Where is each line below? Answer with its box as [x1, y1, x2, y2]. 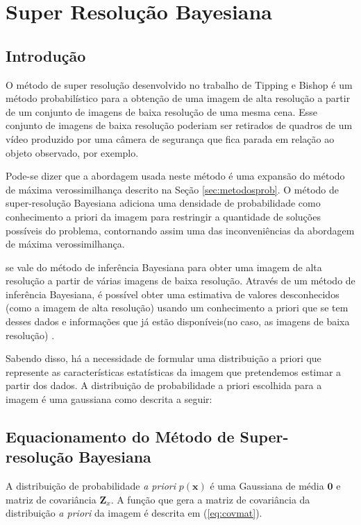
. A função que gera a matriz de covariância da [110, 492, 310, 506]
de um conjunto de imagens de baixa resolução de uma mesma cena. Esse [6, 104, 317, 119]
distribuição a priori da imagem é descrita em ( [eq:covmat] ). [6, 506, 262, 520]
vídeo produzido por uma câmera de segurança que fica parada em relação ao [6, 131, 335, 146]
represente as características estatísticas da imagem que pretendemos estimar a [6, 364, 342, 379]
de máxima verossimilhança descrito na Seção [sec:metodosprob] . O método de [6, 182, 339, 196]
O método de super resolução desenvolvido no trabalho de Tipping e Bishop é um [6, 77, 353, 92]
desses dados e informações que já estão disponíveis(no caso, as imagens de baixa [6, 314, 350, 329]
